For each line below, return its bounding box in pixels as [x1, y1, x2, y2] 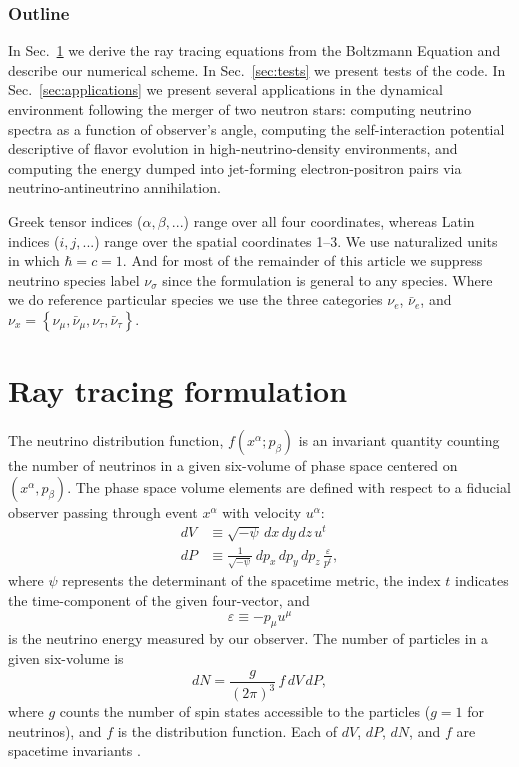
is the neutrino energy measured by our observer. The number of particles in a [8, 628, 489, 649]
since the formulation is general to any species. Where [162, 269, 493, 290]
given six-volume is [8, 648, 124, 669]
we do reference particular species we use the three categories [8, 289, 383, 310]
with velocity [222, 501, 302, 522]
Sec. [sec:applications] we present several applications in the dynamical [8, 79, 443, 100]
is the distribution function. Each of [117, 720, 338, 741]
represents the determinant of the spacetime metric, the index [62, 570, 441, 591]
